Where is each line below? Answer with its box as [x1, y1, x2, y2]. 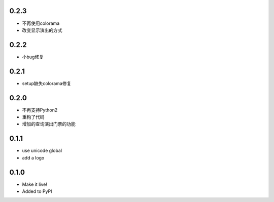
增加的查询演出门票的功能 [22, 121, 76, 127]
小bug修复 [22, 54, 44, 60]
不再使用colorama [22, 20, 60, 26]
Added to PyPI [22, 188, 52, 194]
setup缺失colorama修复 [22, 80, 72, 86]
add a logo [22, 154, 45, 160]
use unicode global [22, 147, 62, 154]
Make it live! [22, 181, 48, 187]
